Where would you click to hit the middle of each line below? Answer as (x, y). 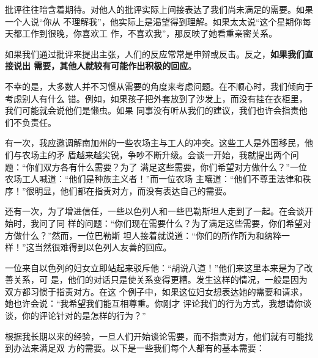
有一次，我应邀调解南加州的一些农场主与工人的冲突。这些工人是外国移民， (155, 143)
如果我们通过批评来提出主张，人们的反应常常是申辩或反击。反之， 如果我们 (155, 53)
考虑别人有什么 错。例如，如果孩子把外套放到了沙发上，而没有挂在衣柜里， (156, 98)
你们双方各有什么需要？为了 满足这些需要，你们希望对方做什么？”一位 (166, 166)
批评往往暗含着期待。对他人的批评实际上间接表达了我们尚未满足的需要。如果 (159, 9)
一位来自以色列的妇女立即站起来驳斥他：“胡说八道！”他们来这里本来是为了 (155, 267)
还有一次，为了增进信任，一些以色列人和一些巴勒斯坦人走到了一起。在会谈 (155, 211)
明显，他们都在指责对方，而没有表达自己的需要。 (133, 190)
